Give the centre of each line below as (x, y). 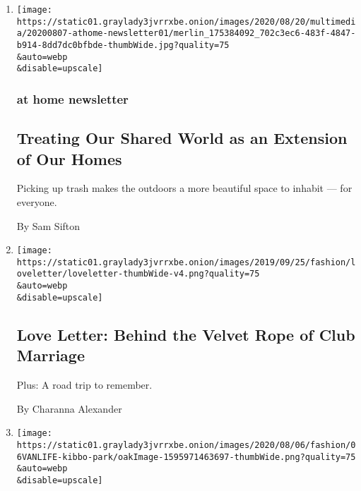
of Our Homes (69, 158)
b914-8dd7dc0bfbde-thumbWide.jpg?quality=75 (123, 45)
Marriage (51, 355)
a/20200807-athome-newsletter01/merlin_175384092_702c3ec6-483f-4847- (186, 34)
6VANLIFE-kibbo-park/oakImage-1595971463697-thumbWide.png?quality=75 (186, 457)
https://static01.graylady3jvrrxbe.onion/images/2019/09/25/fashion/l (186, 262)
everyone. (37, 201)
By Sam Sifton (48, 225)
